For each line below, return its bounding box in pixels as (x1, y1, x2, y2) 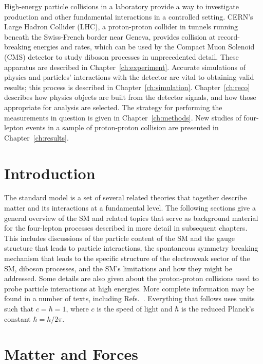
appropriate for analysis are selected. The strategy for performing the (4, 101, 222, 112)
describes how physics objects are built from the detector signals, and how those (4, 92, 256, 102)
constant (4, 313, 31, 324)
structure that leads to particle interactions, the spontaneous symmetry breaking (4, 242, 258, 253)
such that (4, 303, 34, 314)
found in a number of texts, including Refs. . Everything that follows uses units (4, 293, 255, 304)
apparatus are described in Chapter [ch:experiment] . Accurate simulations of (4, 61, 246, 72)
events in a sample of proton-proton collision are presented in (26, 122, 219, 133)
